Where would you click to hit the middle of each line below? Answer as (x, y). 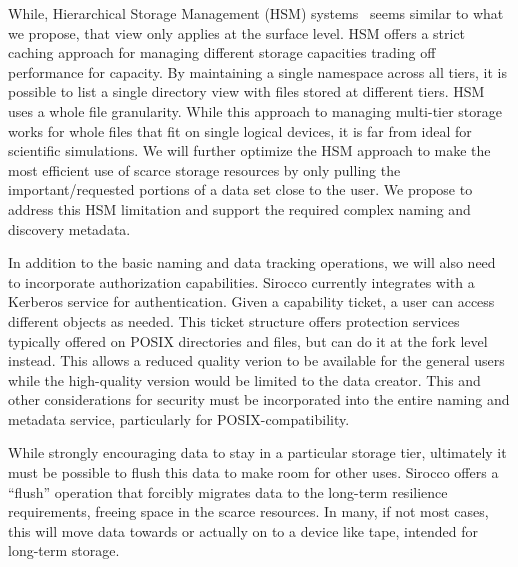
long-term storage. (64, 550)
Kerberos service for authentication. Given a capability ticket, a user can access (251, 301)
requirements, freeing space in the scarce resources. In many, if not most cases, (248, 511)
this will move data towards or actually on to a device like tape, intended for (243, 530)
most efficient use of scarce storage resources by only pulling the (204, 169)
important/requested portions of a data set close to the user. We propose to (240, 189)
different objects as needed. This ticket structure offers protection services (234, 320)
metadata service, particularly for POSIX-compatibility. (179, 418)
